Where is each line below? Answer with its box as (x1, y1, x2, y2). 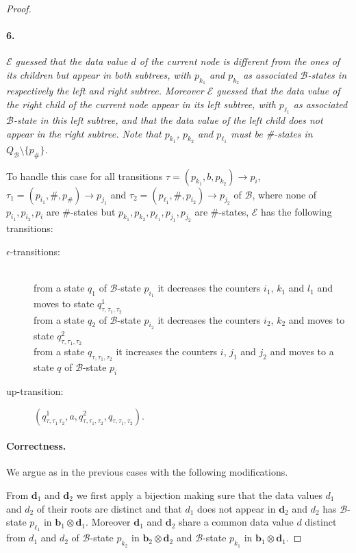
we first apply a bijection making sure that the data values (76, 487, 322, 502)
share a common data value (179, 515, 294, 529)
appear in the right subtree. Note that (6, 126, 162, 140)
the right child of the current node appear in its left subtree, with (6, 97, 276, 111)
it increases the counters (116, 344, 218, 358)
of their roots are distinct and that (36, 501, 182, 515)
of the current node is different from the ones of (139, 54, 340, 68)
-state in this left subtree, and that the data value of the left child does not (13, 112, 323, 127)
